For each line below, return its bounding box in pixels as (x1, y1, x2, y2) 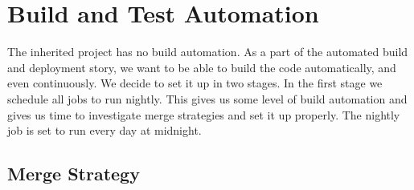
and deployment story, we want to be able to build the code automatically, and (7, 59, 396, 75)
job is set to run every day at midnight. (7, 122, 202, 139)
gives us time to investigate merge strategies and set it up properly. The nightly (7, 106, 400, 123)
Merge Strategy (7, 161, 140, 186)
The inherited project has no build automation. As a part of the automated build (7, 43, 408, 60)
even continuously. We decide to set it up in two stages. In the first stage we (7, 75, 383, 91)
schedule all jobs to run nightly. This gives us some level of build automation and (7, 90, 408, 107)
